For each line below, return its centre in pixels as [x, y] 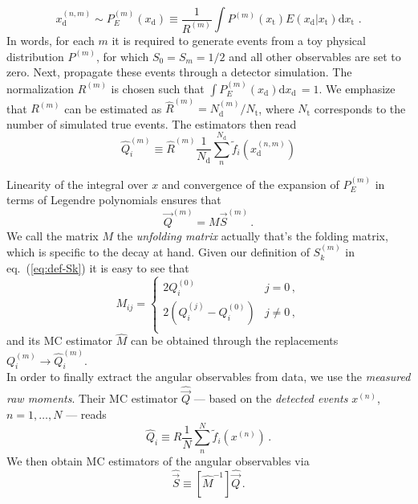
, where [276, 108]
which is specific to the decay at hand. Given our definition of [158, 252]
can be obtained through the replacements [234, 340]
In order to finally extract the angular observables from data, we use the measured [209, 377]
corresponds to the [360, 108]
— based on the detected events [271, 398]
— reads [86, 414]
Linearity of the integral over [77, 184]
